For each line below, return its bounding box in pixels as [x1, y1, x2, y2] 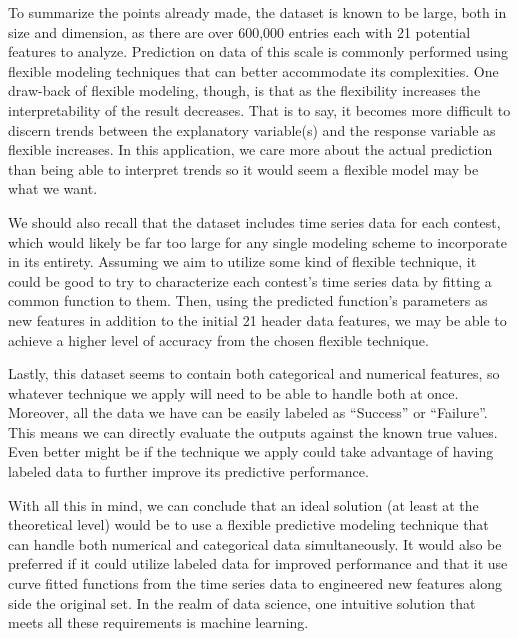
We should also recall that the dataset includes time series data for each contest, [8, 211, 501, 232]
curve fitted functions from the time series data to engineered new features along [8, 573, 502, 594]
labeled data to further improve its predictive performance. [8, 461, 369, 482]
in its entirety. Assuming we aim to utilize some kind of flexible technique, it [8, 251, 477, 272]
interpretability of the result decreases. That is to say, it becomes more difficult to [8, 99, 511, 120]
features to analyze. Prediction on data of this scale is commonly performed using [8, 41, 509, 62]
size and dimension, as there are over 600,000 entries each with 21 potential [8, 21, 471, 42]
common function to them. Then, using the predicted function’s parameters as [8, 290, 488, 311]
